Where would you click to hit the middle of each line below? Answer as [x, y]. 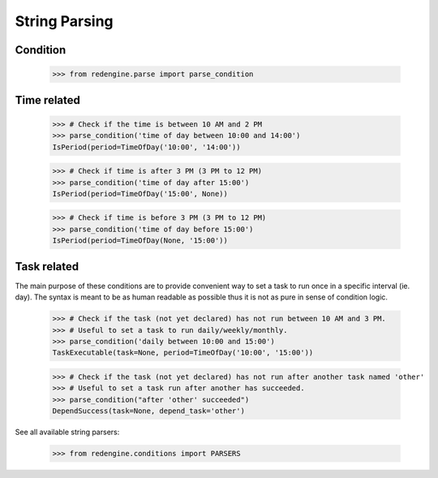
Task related [47, 267]
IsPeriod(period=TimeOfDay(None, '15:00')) [140, 241]
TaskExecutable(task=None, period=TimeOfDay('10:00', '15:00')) [183, 353]
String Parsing [64, 21]
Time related [48, 100]
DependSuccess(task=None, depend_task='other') [148, 411]
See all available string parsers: [67, 432]
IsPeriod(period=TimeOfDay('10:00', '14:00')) [146, 147]
